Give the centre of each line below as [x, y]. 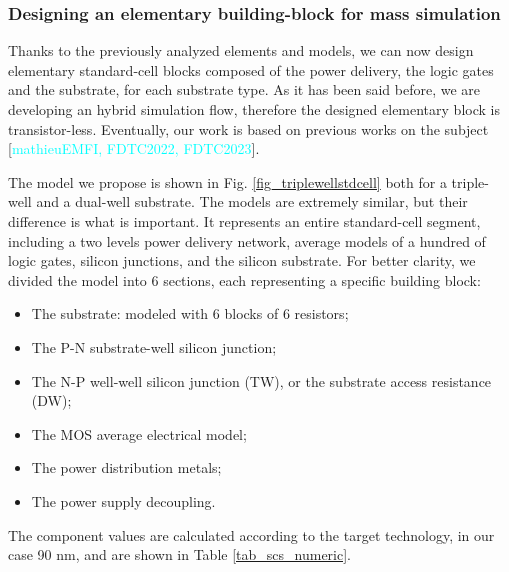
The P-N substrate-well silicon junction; [154, 346]
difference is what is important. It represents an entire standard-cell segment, [244, 220]
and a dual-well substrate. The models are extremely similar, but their [252, 201]
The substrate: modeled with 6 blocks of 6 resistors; [190, 313]
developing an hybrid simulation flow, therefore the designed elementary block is [254, 109]
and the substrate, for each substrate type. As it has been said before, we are [244, 89]
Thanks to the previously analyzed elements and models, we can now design [241, 50]
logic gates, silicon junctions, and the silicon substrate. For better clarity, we [242, 260]
